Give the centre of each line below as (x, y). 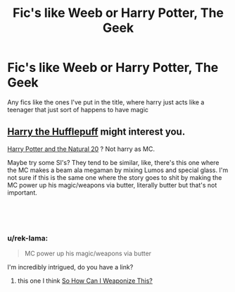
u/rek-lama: (28, 238)
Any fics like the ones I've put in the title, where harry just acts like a (106, 102)
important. (22, 193)
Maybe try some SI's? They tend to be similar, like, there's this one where (113, 162)
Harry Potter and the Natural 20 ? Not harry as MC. (81, 149)
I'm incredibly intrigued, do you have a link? (70, 267)
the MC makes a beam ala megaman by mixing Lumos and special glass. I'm (118, 170)
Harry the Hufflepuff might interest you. (96, 132)
